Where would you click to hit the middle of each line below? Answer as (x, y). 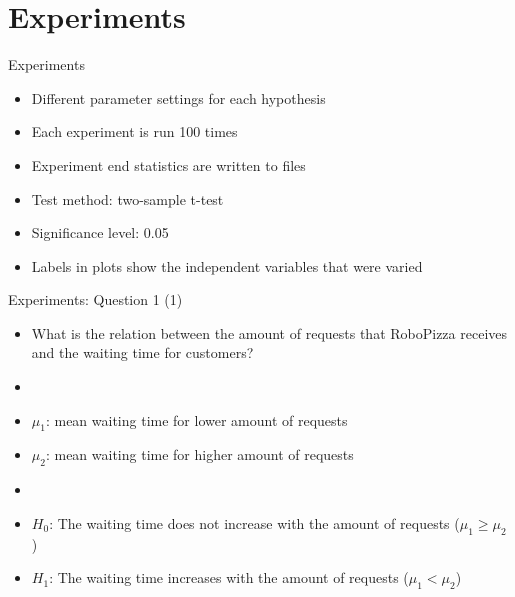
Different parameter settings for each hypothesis (178, 97)
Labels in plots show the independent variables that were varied (227, 265)
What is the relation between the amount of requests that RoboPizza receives (269, 332)
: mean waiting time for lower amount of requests (196, 419)
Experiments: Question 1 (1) (95, 299)
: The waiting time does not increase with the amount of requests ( (254, 522)
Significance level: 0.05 (100, 232)
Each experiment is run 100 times (134, 131)
